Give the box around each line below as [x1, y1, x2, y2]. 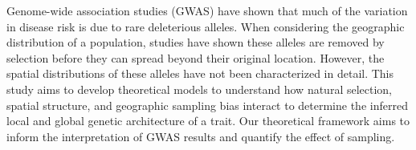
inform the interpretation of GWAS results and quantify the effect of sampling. [6, 128, 395, 144]
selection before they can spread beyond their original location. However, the [6, 49, 385, 66]
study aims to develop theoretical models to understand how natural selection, [6, 80, 393, 97]
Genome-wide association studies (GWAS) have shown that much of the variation [6, 2, 408, 18]
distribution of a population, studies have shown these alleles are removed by [6, 34, 385, 51]
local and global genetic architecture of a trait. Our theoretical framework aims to [6, 112, 410, 129]
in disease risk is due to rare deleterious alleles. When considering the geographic [6, 18, 405, 34]
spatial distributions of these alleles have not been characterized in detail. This [6, 65, 394, 82]
